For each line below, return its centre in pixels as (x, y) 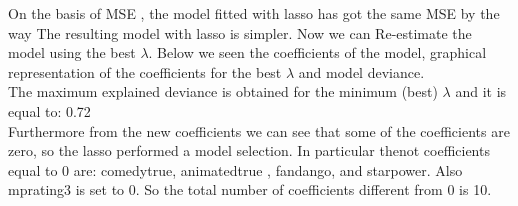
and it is (481, 91)
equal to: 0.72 (49, 110)
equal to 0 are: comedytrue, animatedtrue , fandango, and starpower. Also (235, 169)
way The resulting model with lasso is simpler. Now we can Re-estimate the (240, 32)
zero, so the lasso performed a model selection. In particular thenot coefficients (249, 150)
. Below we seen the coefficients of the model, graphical (317, 52)
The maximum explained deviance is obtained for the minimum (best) (223, 91)
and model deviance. (361, 71)
